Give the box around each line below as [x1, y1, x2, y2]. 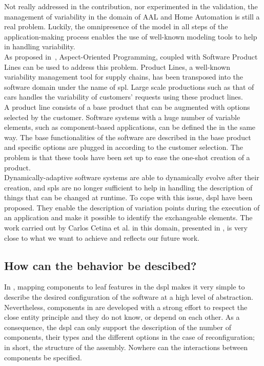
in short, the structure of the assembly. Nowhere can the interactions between [4, 342, 248, 353]
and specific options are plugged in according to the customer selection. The [4, 142, 243, 152]
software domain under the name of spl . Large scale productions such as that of [4, 81, 254, 92]
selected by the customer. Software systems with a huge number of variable [4, 111, 240, 122]
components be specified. [4, 352, 82, 362]
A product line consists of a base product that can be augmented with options [4, 101, 250, 112]
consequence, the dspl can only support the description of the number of [4, 321, 232, 332]
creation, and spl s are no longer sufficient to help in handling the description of [4, 182, 253, 192]
